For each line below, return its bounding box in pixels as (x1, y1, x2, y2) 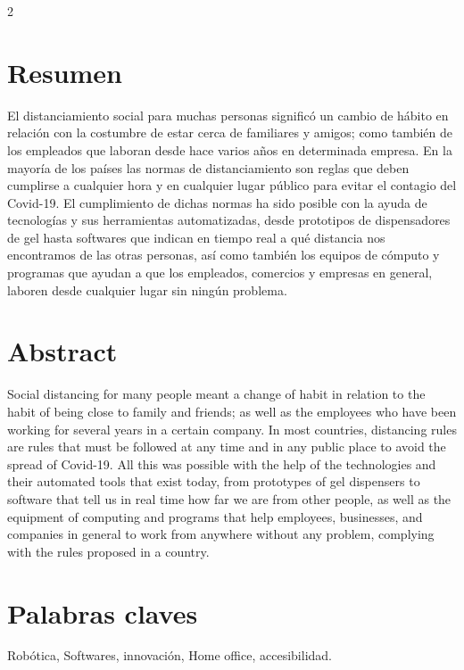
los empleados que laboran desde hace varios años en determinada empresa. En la (7, 140, 452, 159)
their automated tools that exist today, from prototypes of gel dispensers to (7, 472, 420, 491)
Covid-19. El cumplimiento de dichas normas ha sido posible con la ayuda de (7, 193, 427, 211)
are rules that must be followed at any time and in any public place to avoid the (7, 437, 446, 456)
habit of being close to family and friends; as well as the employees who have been (7, 401, 457, 420)
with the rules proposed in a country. (7, 542, 210, 560)
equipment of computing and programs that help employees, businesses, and (7, 507, 423, 525)
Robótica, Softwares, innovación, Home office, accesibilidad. (7, 646, 332, 665)
